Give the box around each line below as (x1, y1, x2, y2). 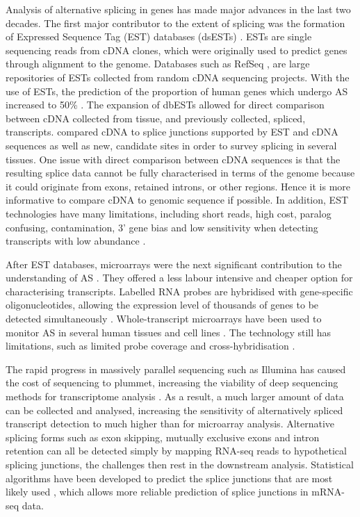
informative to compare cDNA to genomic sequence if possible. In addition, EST (6, 192, 349, 207)
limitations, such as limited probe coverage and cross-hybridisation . (6, 338, 295, 353)
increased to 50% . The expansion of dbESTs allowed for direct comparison (6, 97, 325, 112)
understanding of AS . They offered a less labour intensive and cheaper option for (6, 270, 353, 285)
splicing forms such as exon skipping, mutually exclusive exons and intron (6, 429, 320, 444)
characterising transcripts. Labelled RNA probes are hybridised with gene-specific (6, 284, 353, 298)
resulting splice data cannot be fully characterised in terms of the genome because (6, 165, 355, 180)
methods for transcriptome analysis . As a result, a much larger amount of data (6, 389, 344, 404)
